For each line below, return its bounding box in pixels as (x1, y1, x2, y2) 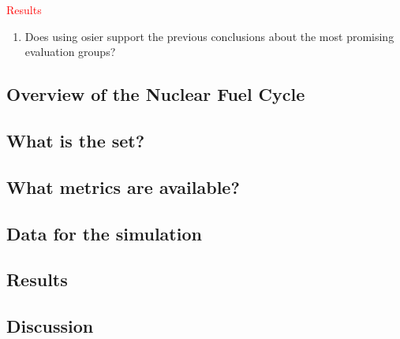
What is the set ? (6, 128, 145, 152)
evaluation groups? (24, 43, 116, 60)
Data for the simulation (6, 221, 202, 245)
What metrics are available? (6, 174, 240, 199)
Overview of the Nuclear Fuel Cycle (6, 82, 305, 106)
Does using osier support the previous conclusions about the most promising (24, 28, 394, 44)
